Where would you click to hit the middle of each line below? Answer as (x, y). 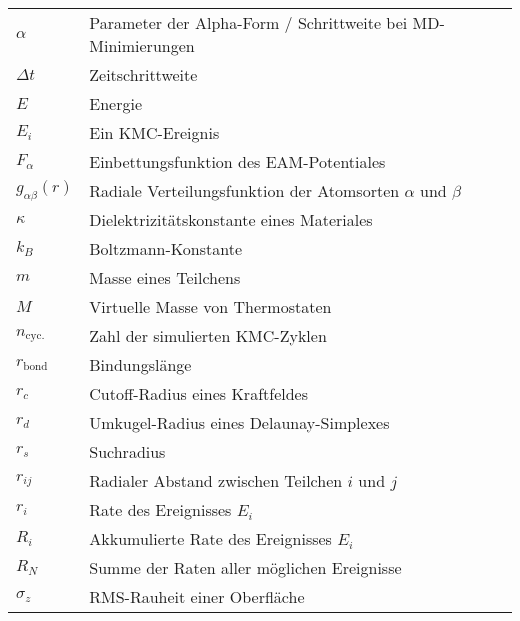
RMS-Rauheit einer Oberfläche (197, 596)
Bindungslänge (140, 364)
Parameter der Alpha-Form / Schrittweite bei (248, 22)
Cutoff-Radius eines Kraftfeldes (199, 393)
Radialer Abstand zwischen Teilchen (216, 480)
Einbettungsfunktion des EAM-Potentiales (237, 161)
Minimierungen (142, 45)
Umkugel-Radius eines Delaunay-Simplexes (239, 422)
